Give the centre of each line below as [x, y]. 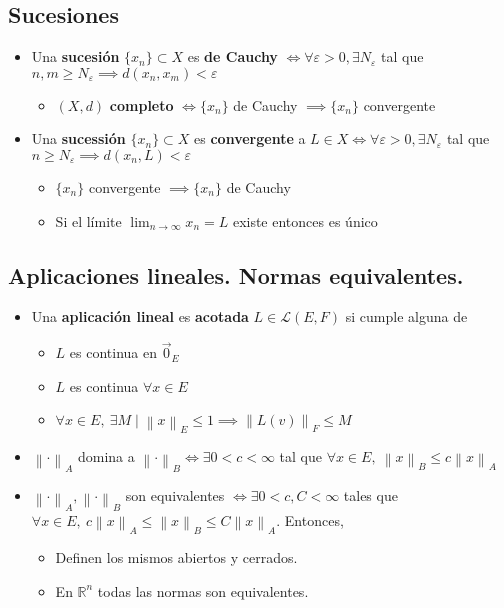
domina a [106, 456]
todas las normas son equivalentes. [203, 590]
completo [141, 104]
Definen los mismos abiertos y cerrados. [176, 557]
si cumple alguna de [406, 316]
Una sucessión [78, 138]
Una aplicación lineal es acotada [140, 316]
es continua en [113, 352]
